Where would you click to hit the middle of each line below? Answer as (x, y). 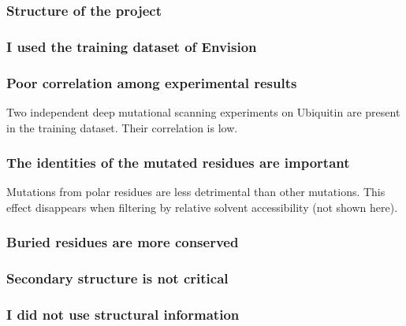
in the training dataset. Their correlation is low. (122, 127)
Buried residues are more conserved (123, 242)
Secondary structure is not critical (117, 278)
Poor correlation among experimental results (152, 82)
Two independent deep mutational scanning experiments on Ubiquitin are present (203, 111)
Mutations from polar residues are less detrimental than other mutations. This (196, 192)
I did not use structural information (123, 315)
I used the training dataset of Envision (132, 46)
